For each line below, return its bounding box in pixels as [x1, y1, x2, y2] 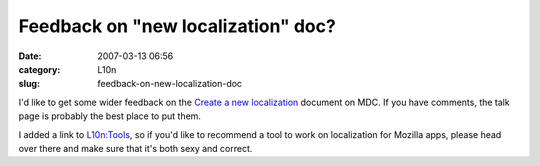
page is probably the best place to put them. [18, 110, 202, 122]
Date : [18, 50, 42, 62]
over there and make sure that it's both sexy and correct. [18, 142, 253, 154]
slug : [18, 78, 40, 90]
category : [18, 63, 61, 75]
